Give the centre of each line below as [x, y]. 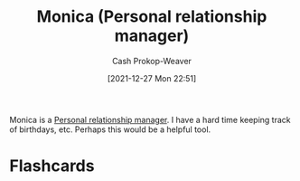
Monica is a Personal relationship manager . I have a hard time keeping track [150, 119]
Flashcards [52, 166]
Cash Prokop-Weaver [152, 61]
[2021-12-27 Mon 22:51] [152, 78]
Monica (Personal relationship [152, 17]
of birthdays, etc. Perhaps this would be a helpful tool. [110, 129]
